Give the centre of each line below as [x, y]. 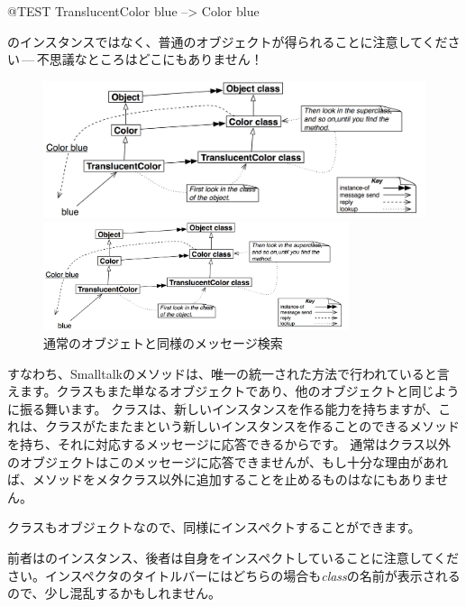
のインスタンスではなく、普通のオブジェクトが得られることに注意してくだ [228, 41]
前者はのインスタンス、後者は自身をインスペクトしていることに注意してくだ [233, 557]
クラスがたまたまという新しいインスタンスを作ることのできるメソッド [252, 426]
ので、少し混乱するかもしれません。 [114, 593]
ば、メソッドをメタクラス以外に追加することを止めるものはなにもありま [222, 479]
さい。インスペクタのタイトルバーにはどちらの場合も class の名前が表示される [234, 575]
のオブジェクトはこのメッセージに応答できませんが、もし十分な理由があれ [228, 461]
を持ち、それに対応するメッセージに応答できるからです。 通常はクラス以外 [229, 443]
